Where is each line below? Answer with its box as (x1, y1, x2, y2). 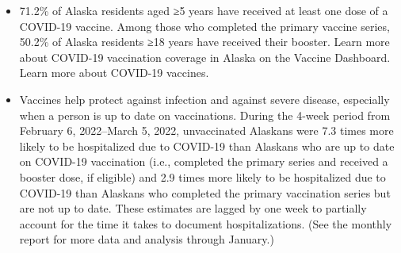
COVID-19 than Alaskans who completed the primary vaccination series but (19, 184, 391, 201)
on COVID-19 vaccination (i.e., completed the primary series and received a (19, 153, 388, 170)
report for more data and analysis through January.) (19, 231, 274, 247)
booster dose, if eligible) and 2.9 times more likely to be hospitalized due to (19, 168, 386, 185)
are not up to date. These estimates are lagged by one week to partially (19, 200, 367, 217)
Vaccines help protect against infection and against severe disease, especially (19, 90, 390, 107)
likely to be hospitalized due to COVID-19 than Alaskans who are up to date (19, 137, 395, 154)
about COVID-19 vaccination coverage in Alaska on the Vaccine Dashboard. (19, 48, 391, 65)
